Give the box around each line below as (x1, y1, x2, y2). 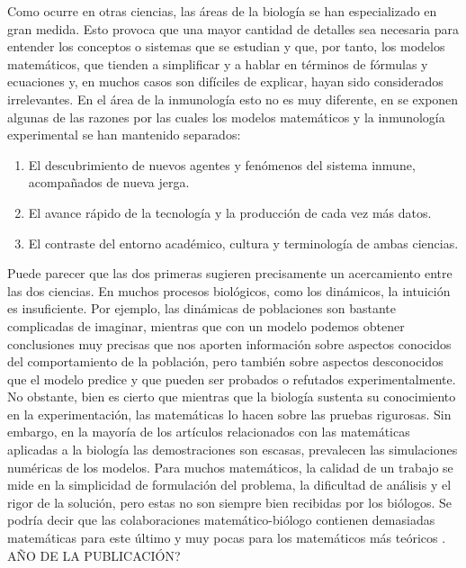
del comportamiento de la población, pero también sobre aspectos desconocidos (7, 352, 444, 371)
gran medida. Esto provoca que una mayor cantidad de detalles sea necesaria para (7, 19, 459, 38)
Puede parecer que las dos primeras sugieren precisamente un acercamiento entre (7, 264, 453, 283)
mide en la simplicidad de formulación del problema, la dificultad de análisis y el (7, 475, 452, 494)
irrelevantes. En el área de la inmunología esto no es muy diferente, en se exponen (7, 89, 459, 108)
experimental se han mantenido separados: (7, 125, 241, 144)
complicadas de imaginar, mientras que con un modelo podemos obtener (7, 316, 405, 335)
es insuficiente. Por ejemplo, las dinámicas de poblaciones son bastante (7, 299, 397, 318)
